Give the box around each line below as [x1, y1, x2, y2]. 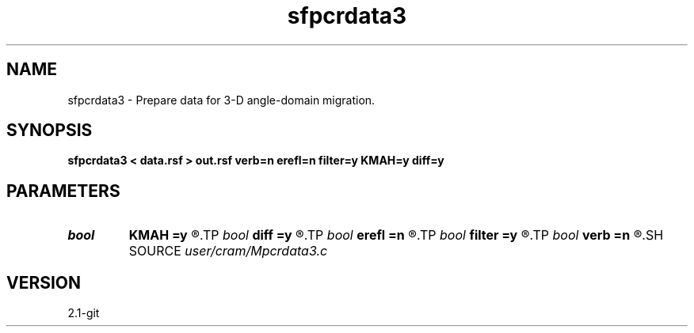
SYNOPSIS [6, 120, 93, 141]
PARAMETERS [6, 180, 120, 201]
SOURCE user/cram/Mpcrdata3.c [128, 243, 328, 259]
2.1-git [67, 306, 100, 320]
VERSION [6, 272, 82, 293]
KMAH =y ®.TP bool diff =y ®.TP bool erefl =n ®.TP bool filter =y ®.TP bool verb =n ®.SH [128, 227, 664, 244]
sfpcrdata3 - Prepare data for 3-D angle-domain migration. [67, 93, 376, 107]
